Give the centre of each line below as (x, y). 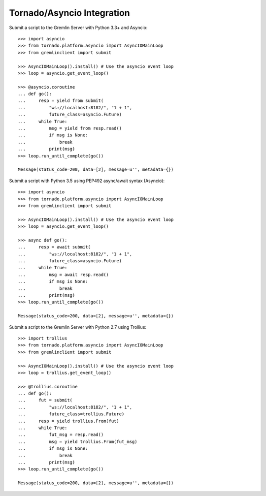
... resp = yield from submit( (61, 101)
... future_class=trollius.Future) (71, 414)
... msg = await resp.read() (64, 275)
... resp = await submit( (54, 247)
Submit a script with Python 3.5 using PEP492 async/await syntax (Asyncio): (87, 181)
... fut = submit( (45, 400)
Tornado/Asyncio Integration (69, 13)
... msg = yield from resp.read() (70, 128)
